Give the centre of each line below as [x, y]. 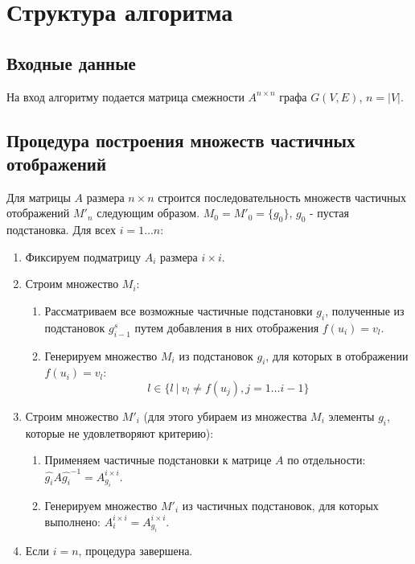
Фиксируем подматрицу [83, 256]
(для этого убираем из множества [225, 416]
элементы [351, 416]
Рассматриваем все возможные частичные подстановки [179, 310]
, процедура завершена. [136, 551]
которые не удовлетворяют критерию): [119, 432]
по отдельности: [327, 460]
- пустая [329, 213]
